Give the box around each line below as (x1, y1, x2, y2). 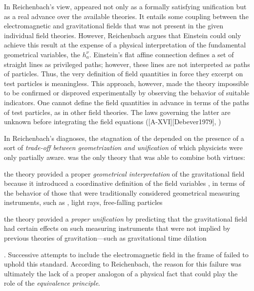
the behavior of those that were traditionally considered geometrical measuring (4, 187, 240, 198)
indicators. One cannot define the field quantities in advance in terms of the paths (4, 97, 250, 107)
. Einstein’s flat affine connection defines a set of (89, 49, 234, 59)
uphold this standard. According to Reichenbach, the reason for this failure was (4, 259, 242, 269)
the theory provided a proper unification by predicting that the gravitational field (4, 213, 247, 224)
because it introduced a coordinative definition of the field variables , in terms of (4, 178, 245, 188)
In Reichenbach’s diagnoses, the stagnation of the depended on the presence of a (4, 133, 244, 143)
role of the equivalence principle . (4, 278, 101, 288)
